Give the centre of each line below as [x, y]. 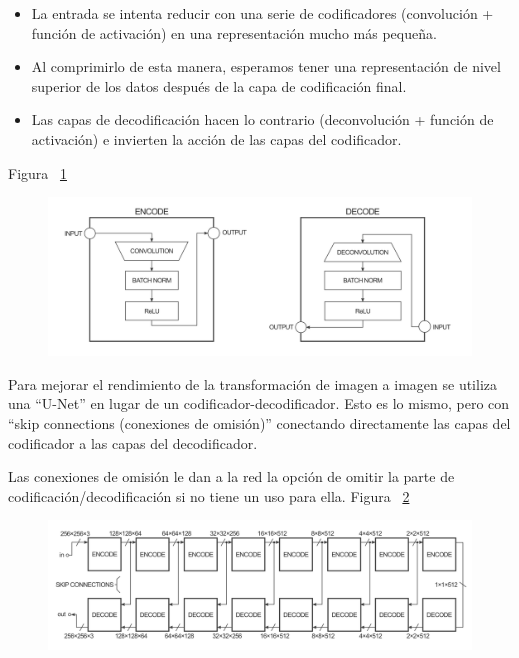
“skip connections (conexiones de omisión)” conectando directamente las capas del [259, 422]
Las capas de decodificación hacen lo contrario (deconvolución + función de [262, 119]
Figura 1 [37, 172]
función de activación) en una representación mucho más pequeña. [234, 32]
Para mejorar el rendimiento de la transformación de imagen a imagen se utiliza [253, 383]
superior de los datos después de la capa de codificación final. [219, 85]
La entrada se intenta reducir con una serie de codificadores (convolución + [262, 13]
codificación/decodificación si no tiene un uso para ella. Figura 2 [209, 495]
